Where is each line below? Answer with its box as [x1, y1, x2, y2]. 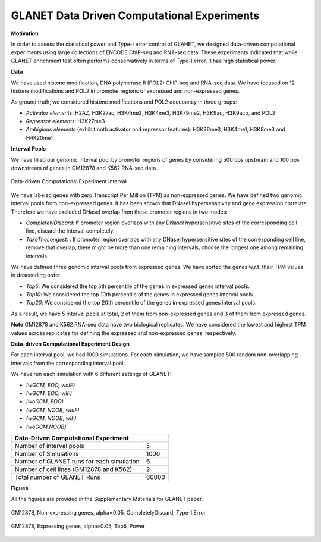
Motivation [11, 30, 39, 37]
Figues [11, 484, 29, 491]
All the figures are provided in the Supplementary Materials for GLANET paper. [11, 496, 203, 503]
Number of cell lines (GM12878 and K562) [14, 465, 133, 473]
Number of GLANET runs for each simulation [14, 457, 140, 465]
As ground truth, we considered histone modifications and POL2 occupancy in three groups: [11, 98, 237, 105]
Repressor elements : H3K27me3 [26, 118, 105, 125]
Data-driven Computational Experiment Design [11, 340, 130, 347]
